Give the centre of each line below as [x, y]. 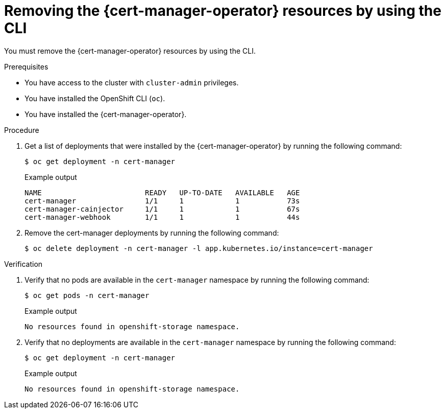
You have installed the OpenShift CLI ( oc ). [95, 98]
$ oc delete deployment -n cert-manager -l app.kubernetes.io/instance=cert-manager [199, 248]
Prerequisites [26, 66]
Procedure [22, 130]
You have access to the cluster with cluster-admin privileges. [132, 82]
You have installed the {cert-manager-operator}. [106, 114]
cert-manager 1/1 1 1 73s [162, 201]
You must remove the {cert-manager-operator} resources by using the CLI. [130, 51]
